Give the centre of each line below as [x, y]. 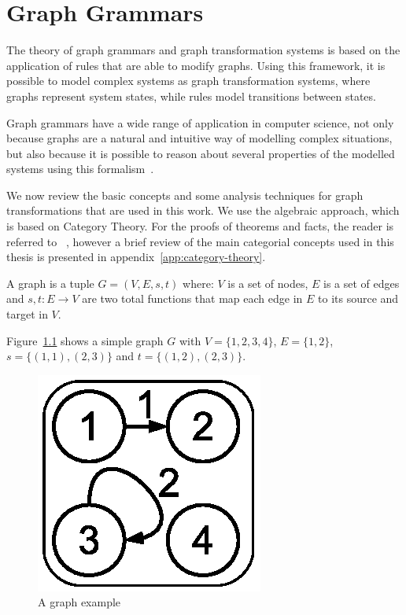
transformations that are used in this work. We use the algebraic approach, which [203, 210]
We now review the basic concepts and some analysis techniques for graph [185, 195]
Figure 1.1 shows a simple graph [85, 340]
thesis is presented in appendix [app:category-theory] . [136, 257]
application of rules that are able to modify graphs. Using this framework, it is [196, 65]
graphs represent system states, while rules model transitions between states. [191, 96]
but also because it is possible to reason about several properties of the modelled [201, 153]
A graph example [79, 602]
